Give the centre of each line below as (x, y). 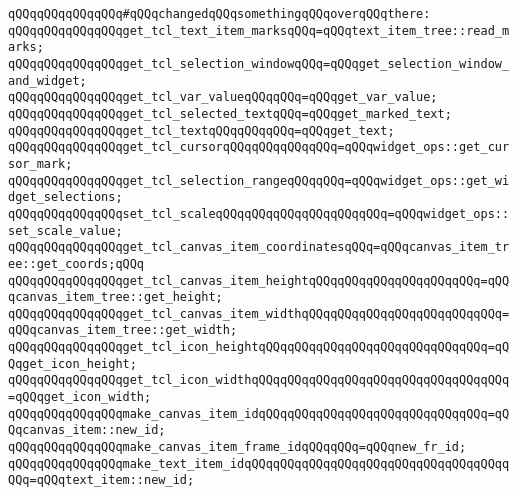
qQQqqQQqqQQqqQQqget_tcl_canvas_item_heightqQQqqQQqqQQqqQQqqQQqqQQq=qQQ (259, 280)
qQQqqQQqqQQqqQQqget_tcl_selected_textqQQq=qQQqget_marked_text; (230, 113)
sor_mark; (40, 163)
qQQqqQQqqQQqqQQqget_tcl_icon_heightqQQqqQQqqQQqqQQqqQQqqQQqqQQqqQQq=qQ (259, 347)
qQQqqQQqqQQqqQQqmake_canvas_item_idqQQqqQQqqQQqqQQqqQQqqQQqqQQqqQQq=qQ (259, 413)
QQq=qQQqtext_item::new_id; (101, 480)
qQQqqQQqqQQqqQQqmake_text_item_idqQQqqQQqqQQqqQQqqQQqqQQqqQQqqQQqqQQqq (259, 463)
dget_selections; (65, 197)
